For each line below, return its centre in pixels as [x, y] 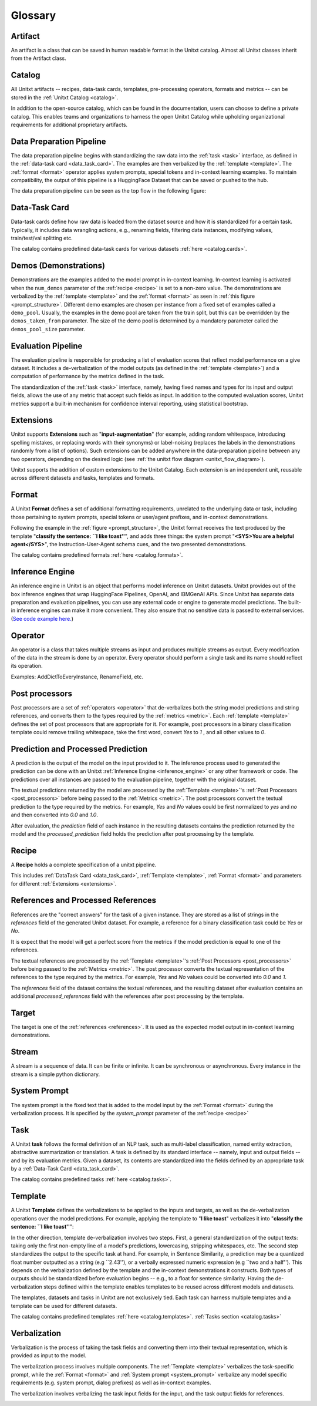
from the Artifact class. [39, 58]
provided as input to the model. [49, 1355]
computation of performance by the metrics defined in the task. [88, 376]
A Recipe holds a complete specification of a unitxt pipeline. [84, 865]
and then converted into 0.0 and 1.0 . [54, 815]
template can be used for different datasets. [64, 1306]
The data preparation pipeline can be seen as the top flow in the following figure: [109, 191]
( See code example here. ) [42, 618]
